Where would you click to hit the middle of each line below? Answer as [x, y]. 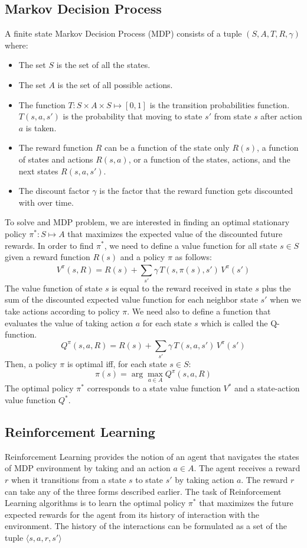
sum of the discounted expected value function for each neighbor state [131, 299]
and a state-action [267, 388]
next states [38, 171]
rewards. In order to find [49, 245]
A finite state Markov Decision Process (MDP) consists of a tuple [123, 33]
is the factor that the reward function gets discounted [196, 191]
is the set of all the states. [103, 65]
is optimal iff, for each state [117, 364]
